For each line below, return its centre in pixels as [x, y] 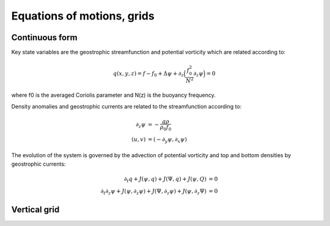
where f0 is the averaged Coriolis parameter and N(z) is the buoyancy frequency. [114, 95]
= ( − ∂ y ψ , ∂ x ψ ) [167, 140]
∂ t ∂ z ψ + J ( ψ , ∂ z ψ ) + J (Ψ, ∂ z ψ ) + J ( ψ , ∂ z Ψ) [154, 192]
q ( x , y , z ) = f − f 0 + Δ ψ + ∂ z [148, 74]
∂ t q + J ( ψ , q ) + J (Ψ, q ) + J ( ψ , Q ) [165, 180]
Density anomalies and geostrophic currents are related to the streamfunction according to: [127, 106]
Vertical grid [35, 209]
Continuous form [44, 37]
